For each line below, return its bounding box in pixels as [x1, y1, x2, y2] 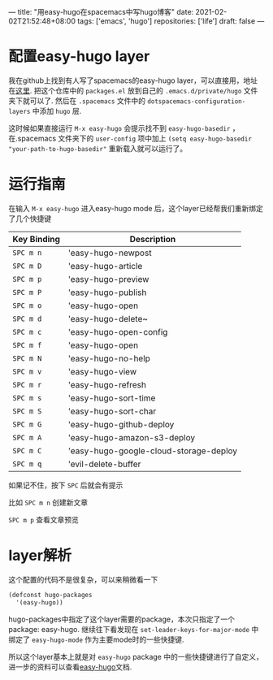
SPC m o [12, 301, 42, 310]
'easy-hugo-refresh [67, 379, 146, 390]
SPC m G [12, 419, 42, 429]
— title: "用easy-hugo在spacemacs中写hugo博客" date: [8, 7, 194, 16]
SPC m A [12, 433, 42, 442]
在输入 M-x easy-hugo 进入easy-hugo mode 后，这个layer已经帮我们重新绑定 [8, 203, 264, 213]
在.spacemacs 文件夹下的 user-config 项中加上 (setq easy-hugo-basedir [8, 133, 252, 143]
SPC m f [12, 340, 42, 349]
